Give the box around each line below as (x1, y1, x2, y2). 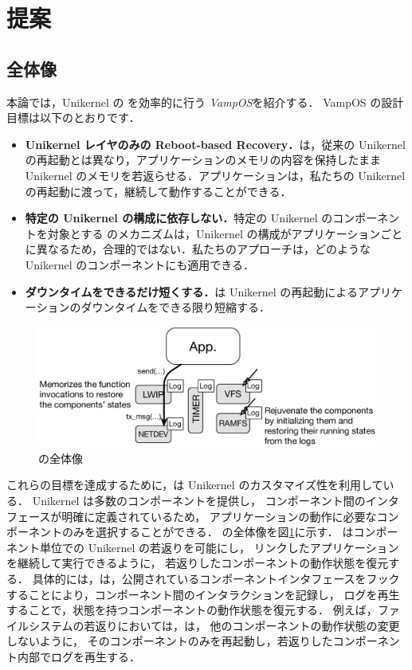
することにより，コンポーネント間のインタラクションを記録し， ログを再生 (6, 586, 400, 602)
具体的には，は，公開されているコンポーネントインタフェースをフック (32, 570, 400, 586)
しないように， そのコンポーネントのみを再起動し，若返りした (6, 633, 333, 649)
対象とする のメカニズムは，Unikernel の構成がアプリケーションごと (47, 225, 403, 241)
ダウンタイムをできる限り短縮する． (80, 299, 270, 315)
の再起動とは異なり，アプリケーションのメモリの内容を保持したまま (25, 151, 382, 168)
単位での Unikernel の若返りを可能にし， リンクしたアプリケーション (39, 539, 399, 555)
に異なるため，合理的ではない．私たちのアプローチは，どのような (25, 241, 371, 257)
